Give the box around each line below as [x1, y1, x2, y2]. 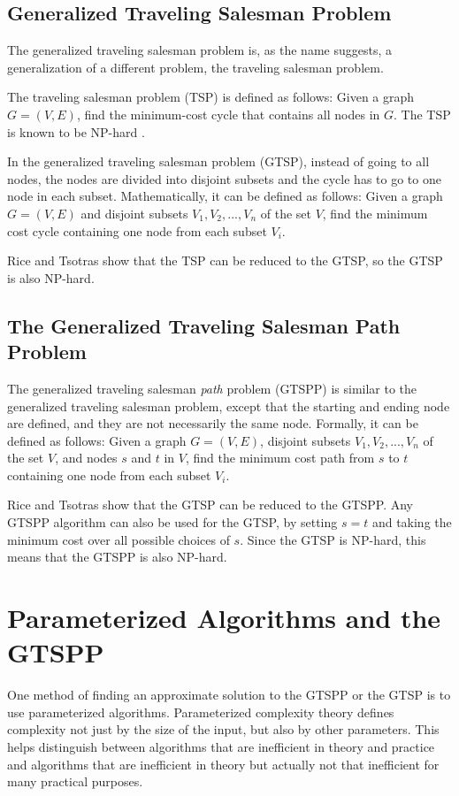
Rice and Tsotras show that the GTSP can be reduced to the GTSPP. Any [7, 495, 414, 514]
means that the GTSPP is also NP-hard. [7, 547, 227, 566]
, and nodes [55, 448, 118, 467]
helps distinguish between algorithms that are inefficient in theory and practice [7, 737, 435, 755]
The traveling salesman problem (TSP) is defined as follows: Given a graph [7, 88, 415, 106]
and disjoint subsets [80, 203, 188, 222]
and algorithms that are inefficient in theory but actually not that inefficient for [7, 754, 440, 773]
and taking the [371, 513, 452, 532]
